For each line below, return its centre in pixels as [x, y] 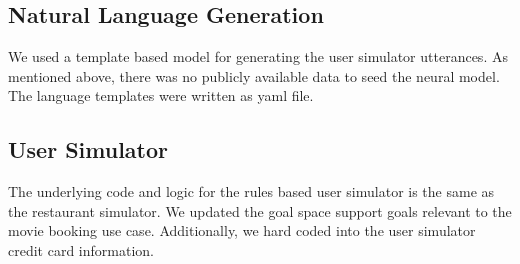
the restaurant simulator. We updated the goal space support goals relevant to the [260, 210]
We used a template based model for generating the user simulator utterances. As [258, 56]
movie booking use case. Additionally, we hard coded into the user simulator [242, 230]
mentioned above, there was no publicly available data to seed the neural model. [254, 75]
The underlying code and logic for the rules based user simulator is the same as [251, 191]
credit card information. [81, 249]
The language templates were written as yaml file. [161, 95]
